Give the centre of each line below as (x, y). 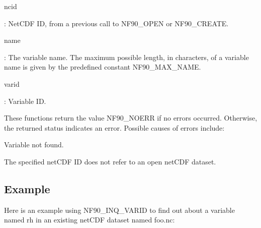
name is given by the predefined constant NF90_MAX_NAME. (103, 67)
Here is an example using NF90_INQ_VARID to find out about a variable (119, 210)
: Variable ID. (25, 101)
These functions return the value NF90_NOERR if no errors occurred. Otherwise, (131, 118)
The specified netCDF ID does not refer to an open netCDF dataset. (110, 161)
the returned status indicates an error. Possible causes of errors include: (114, 127)
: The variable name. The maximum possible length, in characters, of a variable (126, 57)
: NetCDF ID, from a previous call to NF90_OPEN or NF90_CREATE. (116, 23)
